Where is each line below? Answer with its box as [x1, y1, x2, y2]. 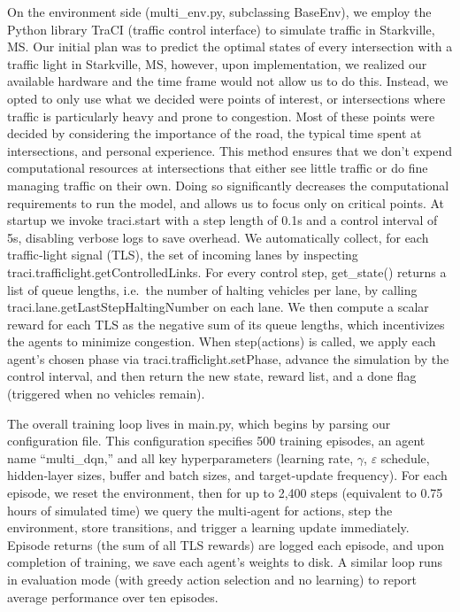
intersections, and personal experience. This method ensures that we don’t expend [7, 141, 453, 159]
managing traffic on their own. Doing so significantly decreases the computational [7, 175, 449, 194]
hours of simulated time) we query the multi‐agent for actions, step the [7, 500, 393, 519]
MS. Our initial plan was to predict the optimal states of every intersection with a [7, 37, 453, 56]
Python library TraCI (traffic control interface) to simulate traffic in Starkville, [7, 19, 435, 38]
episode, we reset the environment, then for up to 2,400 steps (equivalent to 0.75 [7, 484, 443, 502]
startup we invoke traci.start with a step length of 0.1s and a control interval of [7, 211, 438, 229]
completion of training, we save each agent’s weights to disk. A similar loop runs [7, 553, 443, 571]
